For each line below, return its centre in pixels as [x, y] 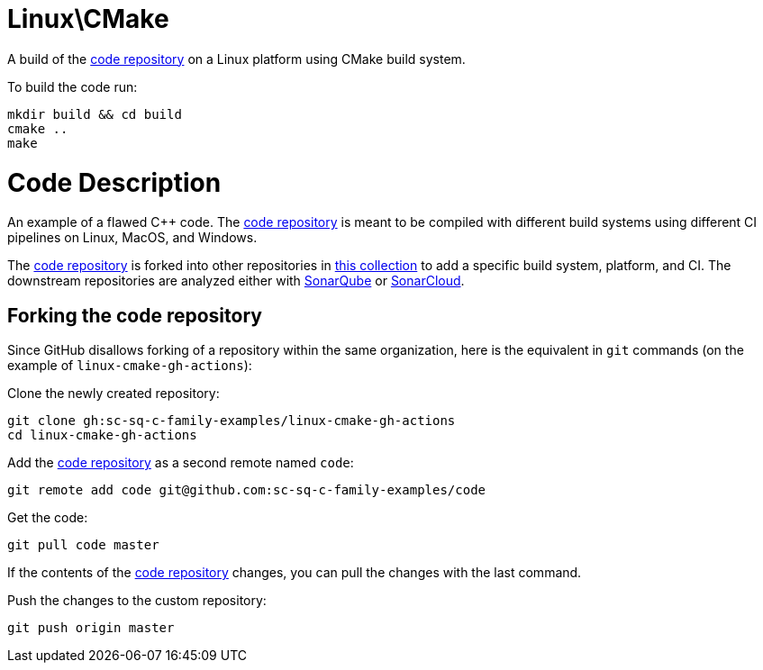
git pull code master [83, 545]
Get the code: [48, 518]
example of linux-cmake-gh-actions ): [130, 366]
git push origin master [91, 628]
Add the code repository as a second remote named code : [181, 463]
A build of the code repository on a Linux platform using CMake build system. [236, 59]
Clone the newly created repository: [114, 394]
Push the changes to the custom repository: [137, 601]
